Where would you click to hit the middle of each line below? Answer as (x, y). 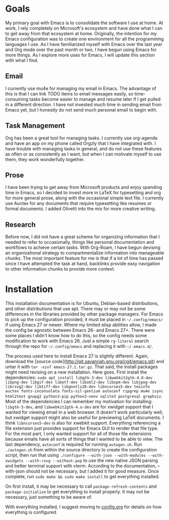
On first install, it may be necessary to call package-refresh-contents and (81, 486)
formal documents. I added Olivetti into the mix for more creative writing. (81, 209)
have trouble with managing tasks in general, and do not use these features (84, 148)
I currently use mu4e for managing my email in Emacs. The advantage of (81, 88)
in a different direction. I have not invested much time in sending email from (84, 105)
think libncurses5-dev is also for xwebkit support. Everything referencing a (83, 423)
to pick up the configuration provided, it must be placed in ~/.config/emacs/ (84, 320)
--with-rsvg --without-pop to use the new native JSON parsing (92, 460)
